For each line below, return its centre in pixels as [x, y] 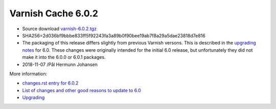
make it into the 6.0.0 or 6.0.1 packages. [64, 57]
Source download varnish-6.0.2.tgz [60, 29]
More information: [28, 74]
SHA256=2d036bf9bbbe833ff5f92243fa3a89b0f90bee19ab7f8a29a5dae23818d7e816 [114, 35]
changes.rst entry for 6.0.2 [50, 83]
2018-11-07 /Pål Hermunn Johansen [60, 64]
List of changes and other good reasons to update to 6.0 [82, 90]
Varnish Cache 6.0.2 [54, 13]
